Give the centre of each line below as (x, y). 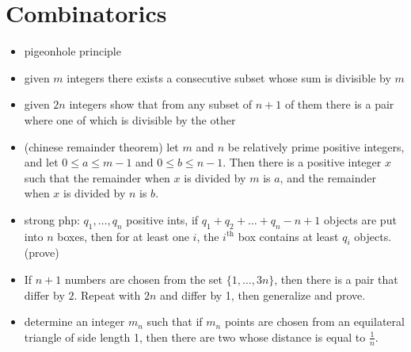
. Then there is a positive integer (302, 162)
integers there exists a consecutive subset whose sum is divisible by (229, 77)
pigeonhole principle (72, 51)
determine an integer (74, 321)
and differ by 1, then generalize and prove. (263, 295)
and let (41, 162)
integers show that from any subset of (161, 104)
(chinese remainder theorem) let (101, 146)
